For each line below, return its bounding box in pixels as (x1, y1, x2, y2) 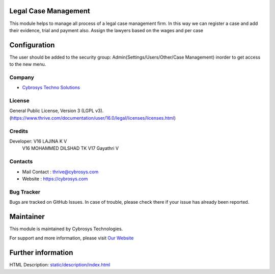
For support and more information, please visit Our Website (9, 235, 134, 241)
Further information (9, 249, 73, 257)
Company (9, 74, 34, 81)
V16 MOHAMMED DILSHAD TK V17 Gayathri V (22, 145, 119, 151)
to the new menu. (9, 61, 46, 67)
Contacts (9, 158, 33, 165)
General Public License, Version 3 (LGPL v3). (9, 107, 104, 114)
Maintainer (9, 212, 45, 221)
